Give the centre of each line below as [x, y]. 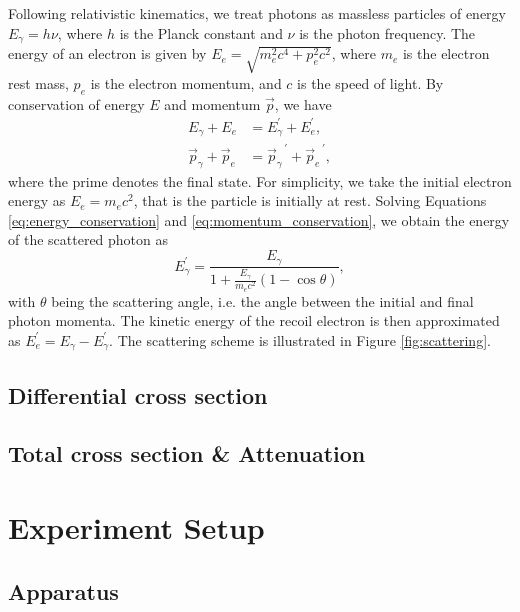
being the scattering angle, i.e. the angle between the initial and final [262, 300]
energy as [37, 200]
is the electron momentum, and [186, 82]
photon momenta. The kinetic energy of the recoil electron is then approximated [254, 320]
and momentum [212, 103]
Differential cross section [138, 394]
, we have [303, 103]
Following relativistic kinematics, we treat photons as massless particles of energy [257, 13]
